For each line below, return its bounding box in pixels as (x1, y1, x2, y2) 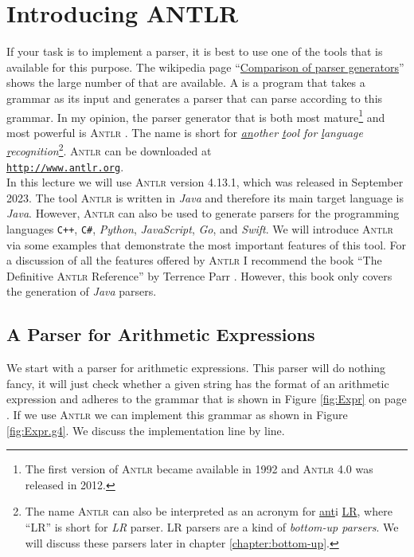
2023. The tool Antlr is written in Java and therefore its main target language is (6, 189, 404, 206)
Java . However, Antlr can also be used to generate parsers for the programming (6, 205, 400, 222)
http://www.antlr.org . (6, 158, 124, 175)
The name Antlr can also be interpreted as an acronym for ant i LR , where (25, 503, 393, 520)
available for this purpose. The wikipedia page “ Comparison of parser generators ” (6, 58, 404, 75)
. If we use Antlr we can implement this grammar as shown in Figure (6, 406, 348, 423)
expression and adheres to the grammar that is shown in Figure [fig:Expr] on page (6, 390, 407, 407)
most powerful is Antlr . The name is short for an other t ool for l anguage (6, 124, 363, 140)
